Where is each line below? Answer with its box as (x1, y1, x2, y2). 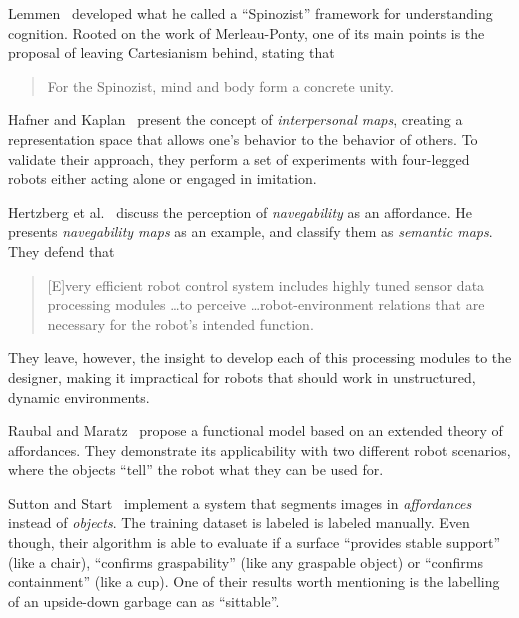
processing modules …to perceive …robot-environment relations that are (47, 294, 485, 315)
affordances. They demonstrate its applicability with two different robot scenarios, (8, 439, 511, 460)
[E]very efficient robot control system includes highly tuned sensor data (47, 274, 485, 295)
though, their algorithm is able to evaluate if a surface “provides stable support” (8, 532, 501, 553)
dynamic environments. (8, 386, 150, 407)
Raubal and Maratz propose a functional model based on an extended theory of (8, 420, 503, 441)
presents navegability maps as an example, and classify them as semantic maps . (8, 221, 493, 242)
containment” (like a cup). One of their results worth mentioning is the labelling (8, 571, 500, 592)
